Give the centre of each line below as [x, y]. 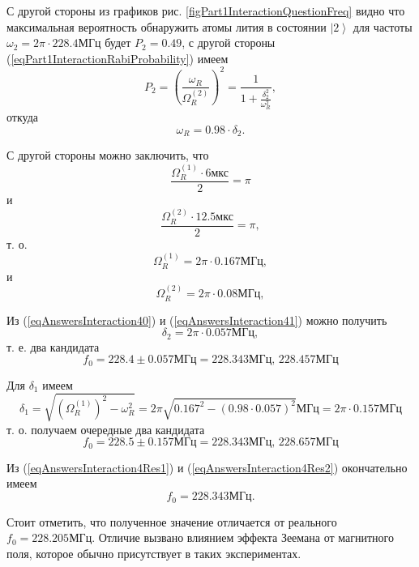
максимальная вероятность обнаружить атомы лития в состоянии [167, 26]
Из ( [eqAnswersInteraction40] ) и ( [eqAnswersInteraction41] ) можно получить [197, 320]
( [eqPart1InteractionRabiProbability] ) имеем [118, 58]
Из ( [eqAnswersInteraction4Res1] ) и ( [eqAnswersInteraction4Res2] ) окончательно [207, 467]
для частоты [383, 26]
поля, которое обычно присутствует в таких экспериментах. [154, 553]
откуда [22, 117]
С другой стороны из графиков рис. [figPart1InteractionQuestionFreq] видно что [206, 11]
